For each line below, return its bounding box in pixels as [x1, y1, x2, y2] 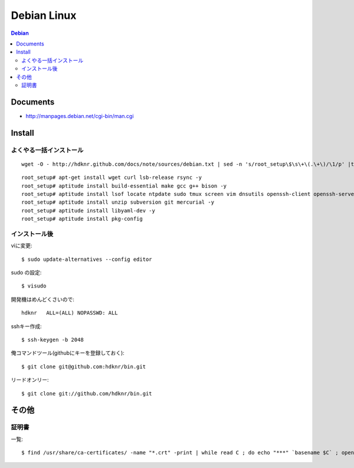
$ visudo [21, 283, 47, 289]
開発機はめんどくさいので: [11, 296, 75, 303]
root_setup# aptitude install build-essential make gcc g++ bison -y [21, 182, 227, 189]
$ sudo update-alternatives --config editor [21, 256, 153, 263]
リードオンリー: [11, 377, 50, 384]
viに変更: [11, 242, 32, 249]
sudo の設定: [11, 269, 42, 276]
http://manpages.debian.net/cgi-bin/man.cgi [25, 112, 134, 119]
